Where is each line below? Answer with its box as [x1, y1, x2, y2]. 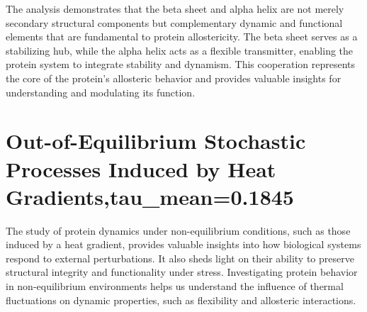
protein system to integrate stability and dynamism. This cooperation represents [6, 57, 356, 72]
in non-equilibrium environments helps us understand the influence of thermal [6, 279, 344, 294]
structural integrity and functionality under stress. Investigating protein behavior [6, 264, 358, 279]
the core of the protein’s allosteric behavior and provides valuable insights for [6, 70, 341, 85]
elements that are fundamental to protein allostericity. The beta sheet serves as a [6, 29, 358, 44]
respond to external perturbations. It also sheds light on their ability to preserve [6, 250, 354, 265]
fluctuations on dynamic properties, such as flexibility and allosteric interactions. [6, 292, 356, 307]
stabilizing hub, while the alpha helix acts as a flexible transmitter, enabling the [6, 43, 354, 57]
